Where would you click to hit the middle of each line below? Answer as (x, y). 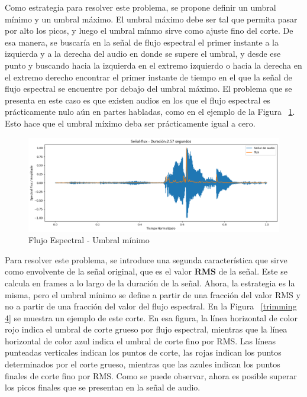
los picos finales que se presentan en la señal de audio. (103, 387)
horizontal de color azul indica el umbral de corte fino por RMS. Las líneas (140, 340)
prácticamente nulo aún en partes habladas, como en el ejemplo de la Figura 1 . (150, 112)
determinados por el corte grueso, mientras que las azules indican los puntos (143, 364)
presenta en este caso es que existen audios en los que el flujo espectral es (138, 100)
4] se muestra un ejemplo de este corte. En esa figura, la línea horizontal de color (151, 317)
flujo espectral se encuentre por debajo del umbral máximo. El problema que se (148, 88)
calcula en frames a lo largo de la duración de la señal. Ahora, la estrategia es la (150, 283)
